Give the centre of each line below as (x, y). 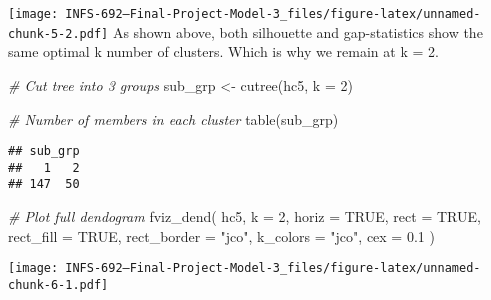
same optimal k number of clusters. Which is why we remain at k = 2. (223, 51)
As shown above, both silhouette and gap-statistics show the (297, 31)
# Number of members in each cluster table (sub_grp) (173, 118)
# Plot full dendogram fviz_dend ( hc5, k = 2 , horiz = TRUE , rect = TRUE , (244, 216)
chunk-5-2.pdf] (58, 33)
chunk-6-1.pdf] (58, 284)
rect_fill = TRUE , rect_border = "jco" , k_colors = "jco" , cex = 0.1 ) (221, 235)
